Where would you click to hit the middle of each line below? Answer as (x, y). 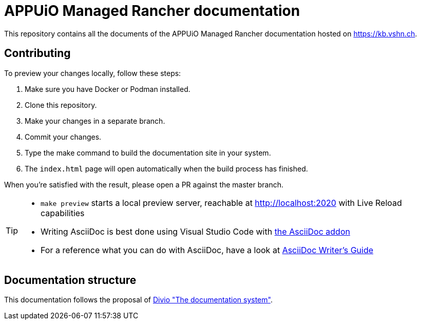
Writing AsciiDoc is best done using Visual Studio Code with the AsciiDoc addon (195, 231)
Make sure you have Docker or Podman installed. (108, 89)
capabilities (63, 213)
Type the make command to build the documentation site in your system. (148, 153)
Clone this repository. (61, 105)
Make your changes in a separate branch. (95, 121)
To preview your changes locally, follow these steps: (93, 73)
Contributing (37, 53)
